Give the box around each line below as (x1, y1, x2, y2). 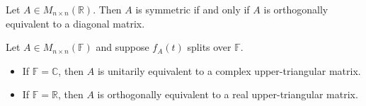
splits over (187, 40, 231, 54)
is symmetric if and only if (135, 2, 250, 16)
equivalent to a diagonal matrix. (6, 16, 145, 30)
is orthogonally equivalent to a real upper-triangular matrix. (97, 87, 358, 102)
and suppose (96, 40, 149, 54)
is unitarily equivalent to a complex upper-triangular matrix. (97, 63, 361, 78)
